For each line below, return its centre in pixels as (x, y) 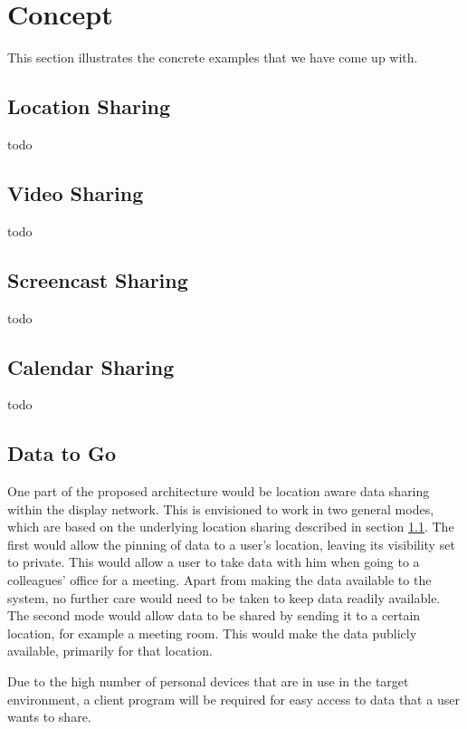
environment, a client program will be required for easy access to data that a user (233, 699)
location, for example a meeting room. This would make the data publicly (212, 633)
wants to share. (49, 717)
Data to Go (62, 453)
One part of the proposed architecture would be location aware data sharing (219, 491)
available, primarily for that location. (110, 651)
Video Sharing (76, 192)
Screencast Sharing (98, 279)
